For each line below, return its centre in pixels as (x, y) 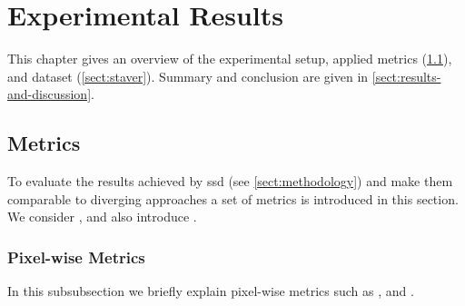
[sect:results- (406, 76)
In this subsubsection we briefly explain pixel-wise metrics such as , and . (211, 291)
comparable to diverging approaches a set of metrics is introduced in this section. (233, 198)
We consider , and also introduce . (102, 217)
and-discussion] (49, 94)
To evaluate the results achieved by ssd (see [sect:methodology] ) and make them (230, 181)
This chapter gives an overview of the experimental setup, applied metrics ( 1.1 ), (230, 59)
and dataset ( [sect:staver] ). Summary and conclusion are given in (188, 76)
